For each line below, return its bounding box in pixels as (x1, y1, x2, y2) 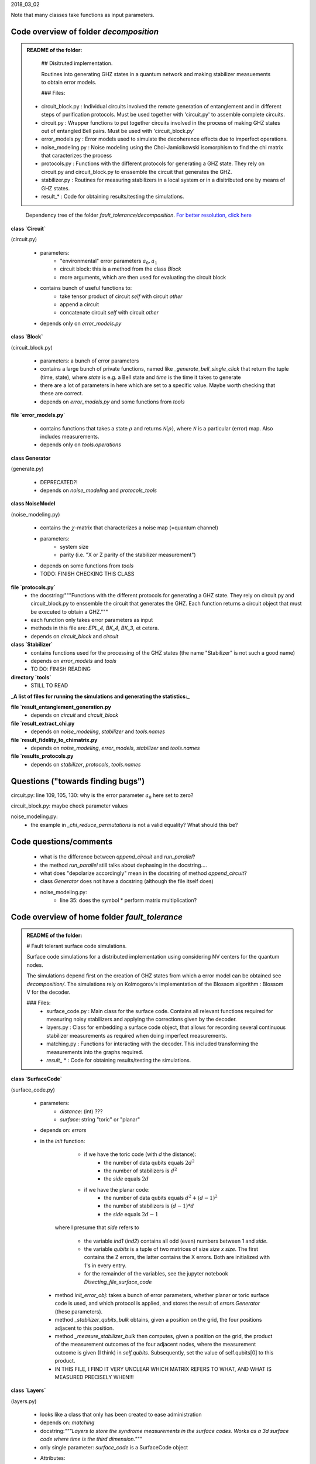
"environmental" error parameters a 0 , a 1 (60, 258, 157, 266)
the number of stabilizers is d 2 (104, 1167, 177, 1174)
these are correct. (40, 390, 84, 397)
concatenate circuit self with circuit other (60, 309, 159, 316)
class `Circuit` (11, 225, 46, 232)
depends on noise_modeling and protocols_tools (40, 487, 157, 494)
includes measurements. (40, 433, 99, 440)
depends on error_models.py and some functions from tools (40, 398, 185, 405)
